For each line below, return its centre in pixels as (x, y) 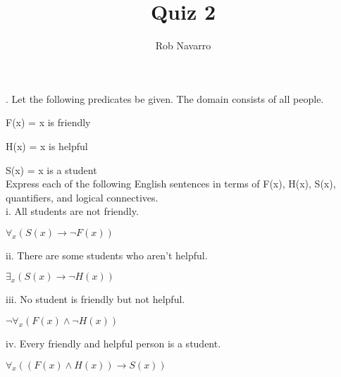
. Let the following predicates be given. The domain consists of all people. (165, 98)
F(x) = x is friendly (48, 122)
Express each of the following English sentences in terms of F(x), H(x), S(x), (171, 184)
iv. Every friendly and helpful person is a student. (113, 344)
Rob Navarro (183, 45)
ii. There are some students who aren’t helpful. (107, 255)
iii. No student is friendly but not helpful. (95, 299)
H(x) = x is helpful (47, 146)
